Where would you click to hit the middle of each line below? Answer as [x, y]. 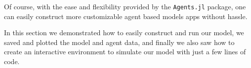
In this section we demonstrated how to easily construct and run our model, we [124, 33]
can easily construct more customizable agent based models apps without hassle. [126, 16]
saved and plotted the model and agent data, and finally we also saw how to [119, 42]
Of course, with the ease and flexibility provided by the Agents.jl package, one [125, 6]
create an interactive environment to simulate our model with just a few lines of [125, 52]
